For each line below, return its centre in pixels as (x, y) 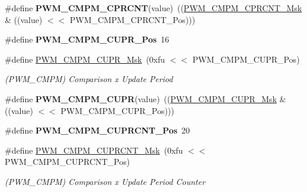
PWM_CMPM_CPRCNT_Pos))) (133, 19)
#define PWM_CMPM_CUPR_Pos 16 (87, 39)
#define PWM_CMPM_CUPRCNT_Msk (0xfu (94, 150)
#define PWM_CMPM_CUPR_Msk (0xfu (85, 59)
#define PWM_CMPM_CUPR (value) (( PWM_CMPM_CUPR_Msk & (146, 98)
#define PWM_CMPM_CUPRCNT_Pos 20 (97, 130)
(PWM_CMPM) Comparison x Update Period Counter (105, 181)
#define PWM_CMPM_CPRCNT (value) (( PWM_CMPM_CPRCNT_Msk (153, 8)
